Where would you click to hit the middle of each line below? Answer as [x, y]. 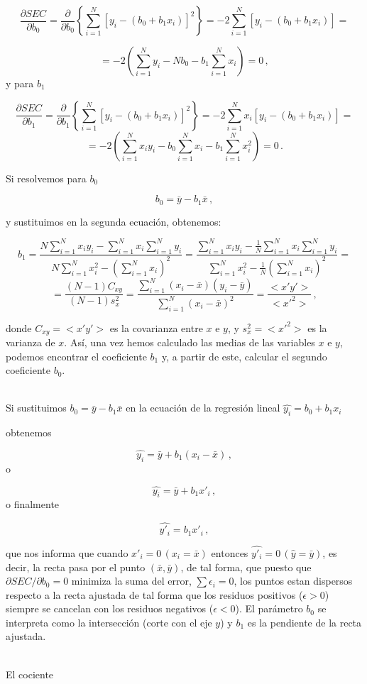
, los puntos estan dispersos [293, 581]
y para [20, 83]
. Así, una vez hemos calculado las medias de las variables [190, 342]
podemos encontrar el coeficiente [76, 356]
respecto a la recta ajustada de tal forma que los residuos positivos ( [154, 594]
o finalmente [33, 504]
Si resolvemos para [46, 178]
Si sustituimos [36, 408]
